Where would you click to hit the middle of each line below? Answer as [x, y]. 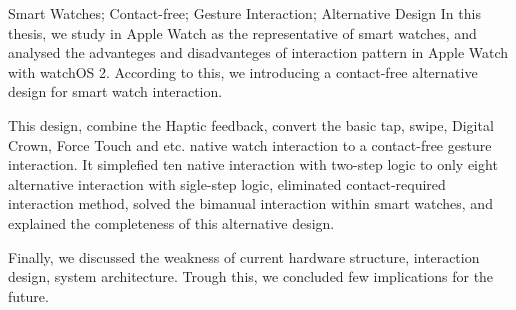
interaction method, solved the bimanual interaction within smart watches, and [250, 203]
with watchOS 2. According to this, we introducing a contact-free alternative [243, 71]
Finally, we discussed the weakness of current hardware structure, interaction [244, 256]
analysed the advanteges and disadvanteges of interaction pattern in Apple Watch [258, 52]
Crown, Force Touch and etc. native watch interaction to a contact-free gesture [250, 144]
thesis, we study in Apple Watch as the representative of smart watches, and [242, 32]
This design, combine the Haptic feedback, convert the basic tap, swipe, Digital [251, 124]
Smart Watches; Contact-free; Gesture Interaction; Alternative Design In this [244, 13]
